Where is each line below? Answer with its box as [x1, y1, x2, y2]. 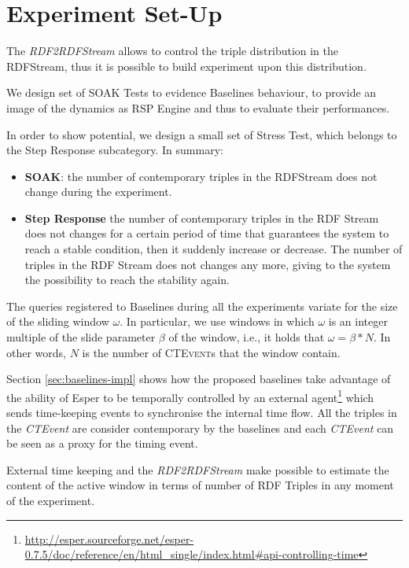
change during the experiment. [24, 183, 172, 200]
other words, [6, 344, 66, 360]
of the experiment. [6, 492, 95, 509]
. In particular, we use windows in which [120, 313, 315, 330]
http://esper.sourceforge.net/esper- [24, 530, 194, 547]
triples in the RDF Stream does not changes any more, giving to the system [24, 256, 391, 272]
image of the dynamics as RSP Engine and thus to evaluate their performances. [6, 99, 390, 116]
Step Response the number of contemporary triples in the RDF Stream [24, 209, 379, 226]
